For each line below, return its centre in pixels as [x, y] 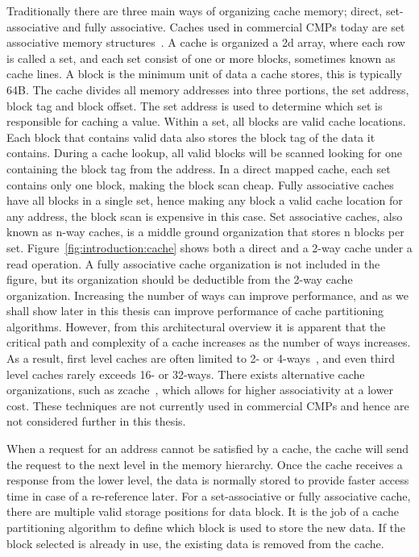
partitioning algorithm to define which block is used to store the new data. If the [206, 527]
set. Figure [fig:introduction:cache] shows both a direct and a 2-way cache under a [209, 247]
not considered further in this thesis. [96, 421]
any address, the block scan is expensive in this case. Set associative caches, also [205, 216]
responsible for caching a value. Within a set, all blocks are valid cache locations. [206, 121]
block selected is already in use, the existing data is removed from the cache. [195, 543]
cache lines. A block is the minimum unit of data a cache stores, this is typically [204, 74]
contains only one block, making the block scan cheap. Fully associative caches [200, 184]
